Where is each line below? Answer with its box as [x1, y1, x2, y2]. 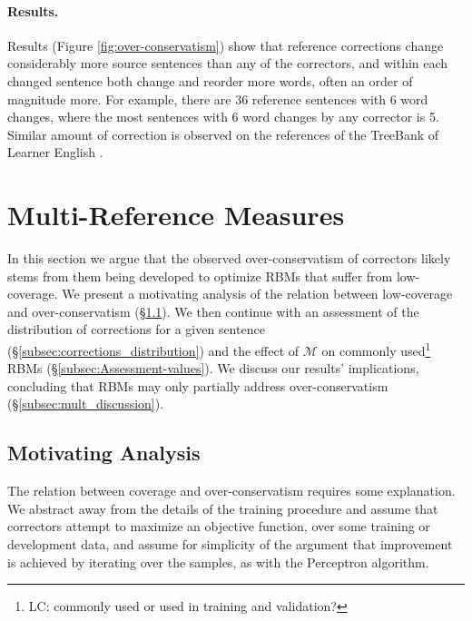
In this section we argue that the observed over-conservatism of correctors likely [7, 249, 451, 268]
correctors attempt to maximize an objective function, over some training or [7, 517, 430, 536]
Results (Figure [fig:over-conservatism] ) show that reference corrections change [7, 35, 444, 54]
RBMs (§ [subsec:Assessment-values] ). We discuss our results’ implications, [7, 359, 419, 378]
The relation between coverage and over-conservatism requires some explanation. [7, 481, 456, 500]
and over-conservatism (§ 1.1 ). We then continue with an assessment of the [7, 301, 419, 320]
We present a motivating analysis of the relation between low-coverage [62, 284, 453, 303]
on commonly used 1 [321, 339, 431, 360]
